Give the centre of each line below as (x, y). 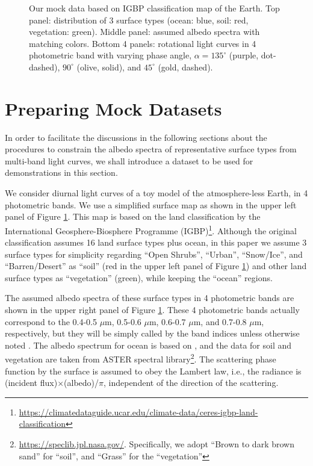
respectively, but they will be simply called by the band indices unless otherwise (152, 333)
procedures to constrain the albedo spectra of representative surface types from (151, 149)
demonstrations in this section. (61, 172)
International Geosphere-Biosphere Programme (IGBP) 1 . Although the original (151, 229)
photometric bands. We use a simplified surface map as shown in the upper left (151, 204)
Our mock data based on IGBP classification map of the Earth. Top (154, 8)
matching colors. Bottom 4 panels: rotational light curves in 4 (143, 43)
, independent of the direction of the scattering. (191, 383)
